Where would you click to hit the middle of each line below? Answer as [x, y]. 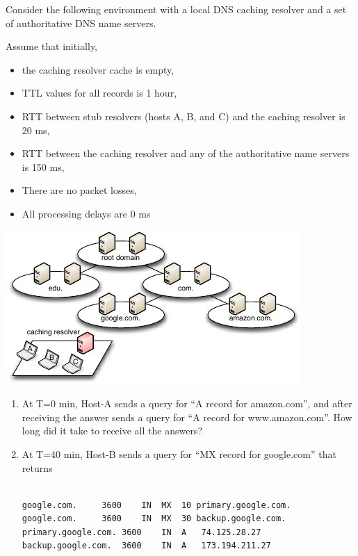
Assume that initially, [52, 46]
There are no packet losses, [79, 190]
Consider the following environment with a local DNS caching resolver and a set [176, 9]
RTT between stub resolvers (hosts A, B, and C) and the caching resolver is [184, 116]
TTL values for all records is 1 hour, [99, 93]
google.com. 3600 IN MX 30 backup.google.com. [154, 519]
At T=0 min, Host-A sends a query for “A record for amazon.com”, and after [187, 403]
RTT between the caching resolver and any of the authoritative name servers [186, 153]
